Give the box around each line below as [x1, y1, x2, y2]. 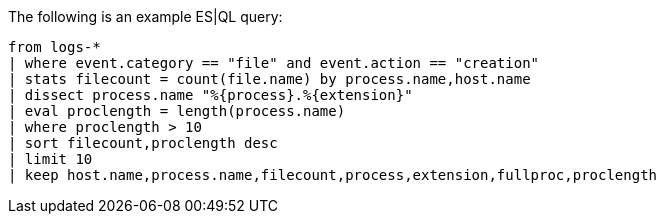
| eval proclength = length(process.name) [8, 103, 346, 119]
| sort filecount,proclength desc [8, 135, 278, 151]
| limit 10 [8, 151, 93, 167]
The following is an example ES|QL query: [8, 8, 283, 25]
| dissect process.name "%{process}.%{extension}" [8, 87, 413, 103]
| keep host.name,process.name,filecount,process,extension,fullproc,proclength [8, 167, 658, 183]
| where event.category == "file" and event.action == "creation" [8, 55, 540, 71]
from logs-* [8, 39, 101, 55]
